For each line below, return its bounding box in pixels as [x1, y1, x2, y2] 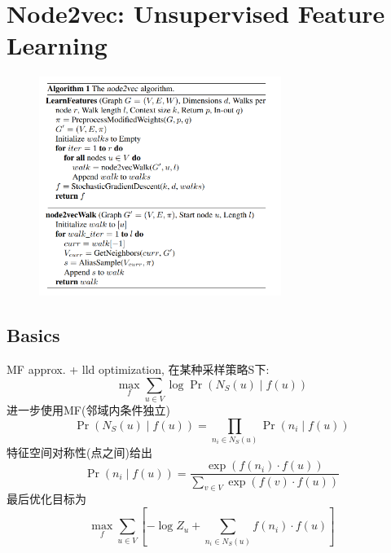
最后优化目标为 [7, 490, 86, 507]
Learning [7, 29, 108, 62]
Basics [7, 323, 60, 348]
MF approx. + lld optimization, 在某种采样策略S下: [7, 361, 270, 378]
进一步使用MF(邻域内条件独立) [7, 401, 170, 418]
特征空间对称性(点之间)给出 [7, 443, 152, 460]
